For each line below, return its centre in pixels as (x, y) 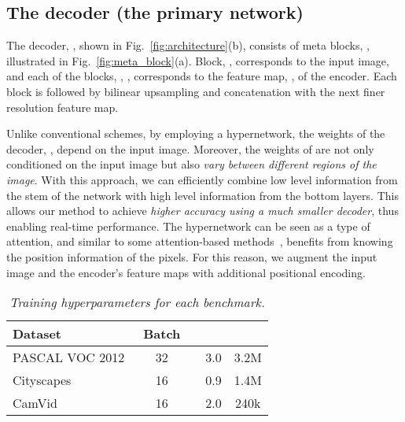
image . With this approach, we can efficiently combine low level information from (202, 179)
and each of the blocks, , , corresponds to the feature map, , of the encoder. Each (202, 76)
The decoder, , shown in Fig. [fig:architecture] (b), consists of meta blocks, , (188, 45)
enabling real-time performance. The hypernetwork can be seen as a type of (188, 226)
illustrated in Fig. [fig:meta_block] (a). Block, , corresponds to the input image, (198, 60)
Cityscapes (42, 380)
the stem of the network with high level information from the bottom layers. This (202, 195)
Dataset (37, 334)
